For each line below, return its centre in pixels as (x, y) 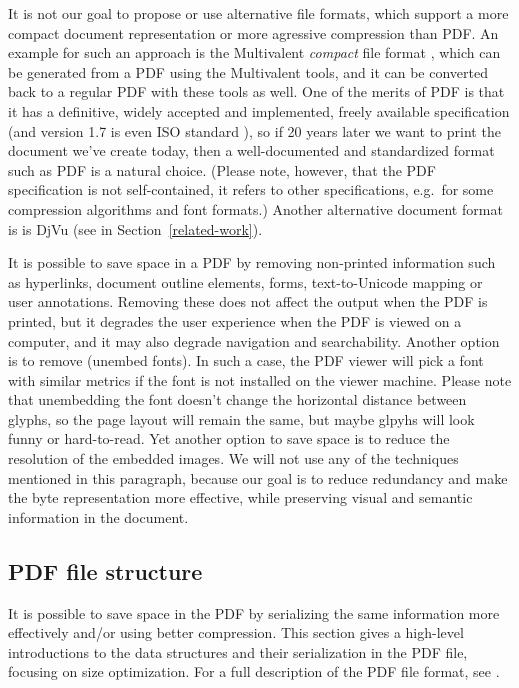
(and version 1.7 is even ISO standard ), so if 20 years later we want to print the (254, 130)
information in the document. (98, 516)
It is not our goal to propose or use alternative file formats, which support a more (258, 13)
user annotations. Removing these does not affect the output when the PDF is (248, 301)
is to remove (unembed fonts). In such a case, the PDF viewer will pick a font (246, 360)
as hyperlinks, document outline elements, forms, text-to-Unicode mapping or (245, 281)
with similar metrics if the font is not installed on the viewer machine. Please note (260, 379)
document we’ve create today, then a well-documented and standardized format (251, 150)
